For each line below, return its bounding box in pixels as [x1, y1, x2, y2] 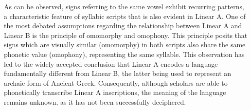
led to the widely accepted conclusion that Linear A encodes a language [4, 58, 218, 69]
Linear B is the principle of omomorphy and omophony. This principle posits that [4, 30, 248, 40]
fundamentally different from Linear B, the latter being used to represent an [4, 68, 232, 78]
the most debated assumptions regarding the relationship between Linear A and [4, 20, 242, 31]
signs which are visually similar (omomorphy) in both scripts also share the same [4, 39, 246, 50]
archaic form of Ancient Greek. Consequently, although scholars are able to [4, 77, 228, 88]
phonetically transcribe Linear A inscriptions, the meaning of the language [4, 87, 226, 97]
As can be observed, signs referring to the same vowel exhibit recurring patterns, [4, 1, 244, 11]
